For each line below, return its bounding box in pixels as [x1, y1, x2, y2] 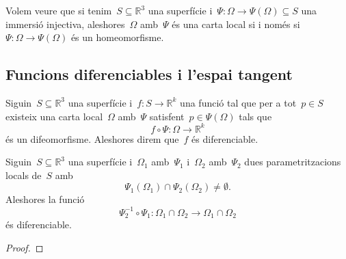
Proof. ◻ [5, 240, 44, 254]
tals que [239, 109, 272, 123]
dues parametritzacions [244, 154, 341, 169]
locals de [5, 167, 42, 182]
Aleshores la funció [5, 192, 85, 206]
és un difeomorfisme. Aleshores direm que [5, 131, 179, 146]
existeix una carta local [5, 109, 103, 123]
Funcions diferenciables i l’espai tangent [5, 64, 293, 85]
